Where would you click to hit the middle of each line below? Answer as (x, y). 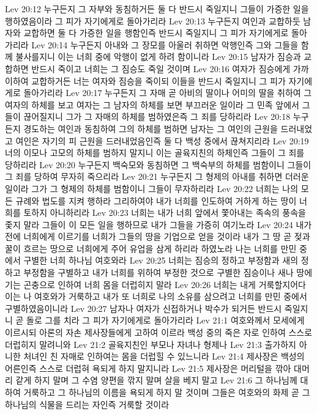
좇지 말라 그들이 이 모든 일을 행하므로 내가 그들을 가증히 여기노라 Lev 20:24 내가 (158, 224)
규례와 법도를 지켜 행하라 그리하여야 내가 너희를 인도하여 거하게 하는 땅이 (156, 200)
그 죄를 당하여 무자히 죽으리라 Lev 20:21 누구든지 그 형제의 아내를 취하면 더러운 (157, 176)
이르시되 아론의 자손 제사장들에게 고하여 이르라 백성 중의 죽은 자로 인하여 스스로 (159, 332)
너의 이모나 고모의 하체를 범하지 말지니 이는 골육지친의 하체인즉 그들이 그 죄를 (155, 153)
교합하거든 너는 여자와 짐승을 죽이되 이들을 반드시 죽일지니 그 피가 (158, 80)
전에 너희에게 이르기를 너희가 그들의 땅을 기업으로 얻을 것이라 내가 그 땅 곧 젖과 (158, 236)
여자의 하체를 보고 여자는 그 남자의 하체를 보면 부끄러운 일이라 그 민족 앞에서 (152, 104)
